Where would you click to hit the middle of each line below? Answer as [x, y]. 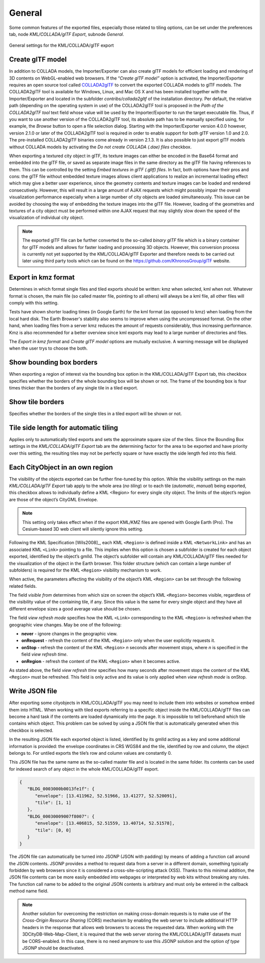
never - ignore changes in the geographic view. [69, 634]
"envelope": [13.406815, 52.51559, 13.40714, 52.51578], [105, 823]
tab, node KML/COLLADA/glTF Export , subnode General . [67, 34]
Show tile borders [37, 402]
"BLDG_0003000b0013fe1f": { [61, 789]
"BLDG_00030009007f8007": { [61, 816]
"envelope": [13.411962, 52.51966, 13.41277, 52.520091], [106, 796]
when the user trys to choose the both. [48, 348]
